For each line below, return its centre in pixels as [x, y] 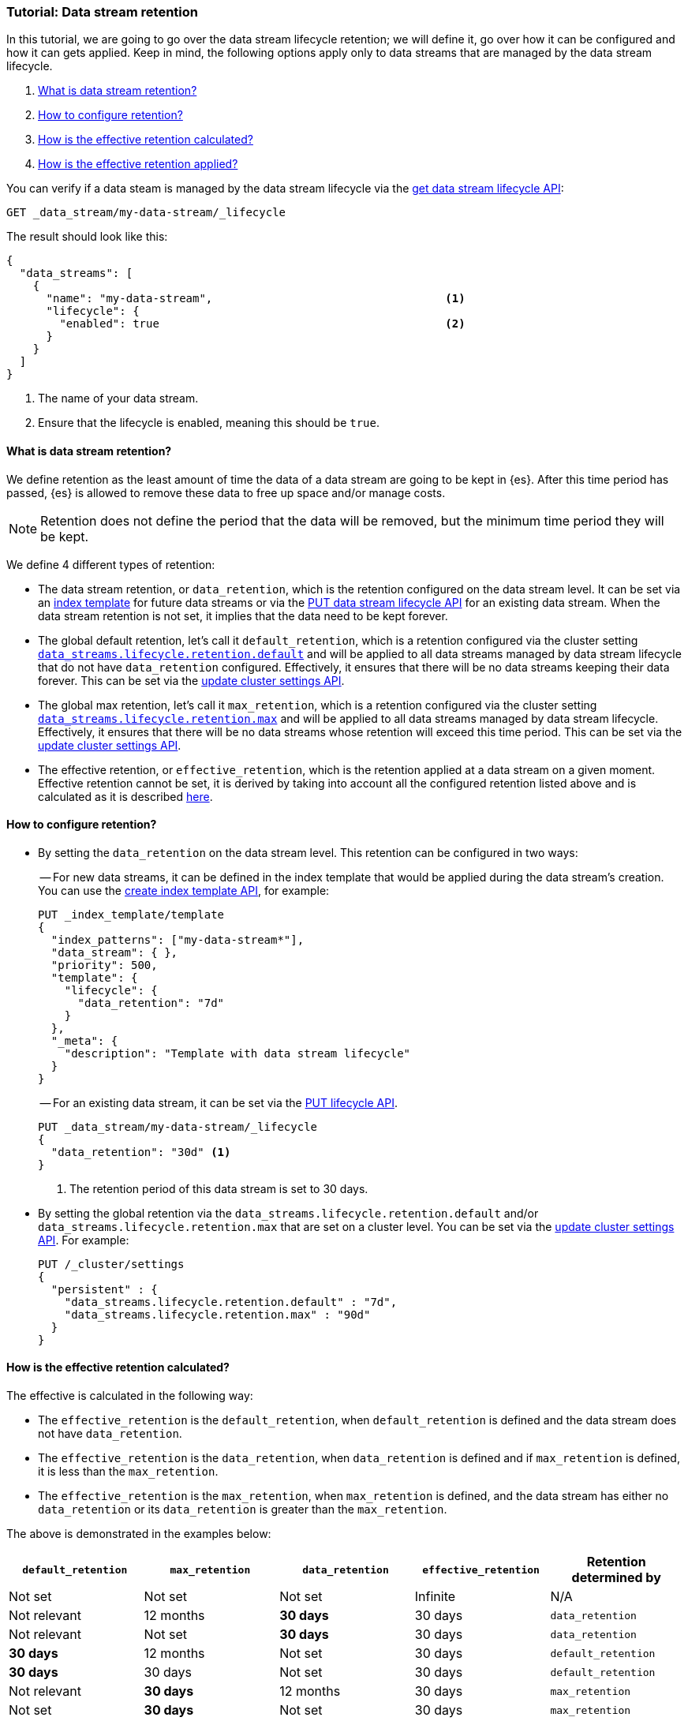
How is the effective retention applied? [138, 164]
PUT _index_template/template [131, 914]
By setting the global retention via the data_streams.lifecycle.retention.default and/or [288, 1213]
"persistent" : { [104, 1289]
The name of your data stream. [118, 398]
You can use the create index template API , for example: [184, 890]
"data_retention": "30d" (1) [141, 1152]
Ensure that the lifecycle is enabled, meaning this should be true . [209, 423]
